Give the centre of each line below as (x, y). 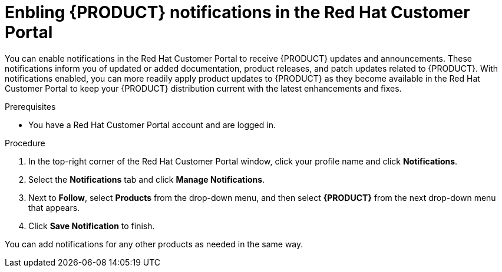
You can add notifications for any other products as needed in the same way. (154, 244)
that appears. (54, 207)
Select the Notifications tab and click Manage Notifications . (147, 179)
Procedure (25, 143)
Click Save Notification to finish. (92, 226)
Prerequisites (30, 106)
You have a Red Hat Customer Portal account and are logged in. (152, 125)
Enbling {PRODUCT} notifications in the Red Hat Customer (237, 12)
